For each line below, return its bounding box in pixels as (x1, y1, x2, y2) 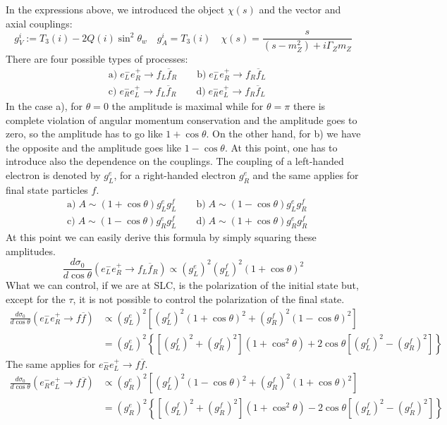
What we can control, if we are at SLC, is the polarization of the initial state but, (6, 278, 359, 292)
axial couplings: (6, 16, 73, 30)
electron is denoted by (6, 168, 101, 182)
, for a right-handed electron (114, 168, 236, 182)
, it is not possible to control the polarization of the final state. (73, 292, 345, 307)
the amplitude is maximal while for (111, 99, 264, 113)
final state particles (6, 182, 88, 197)
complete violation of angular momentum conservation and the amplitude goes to (6, 112, 357, 127)
